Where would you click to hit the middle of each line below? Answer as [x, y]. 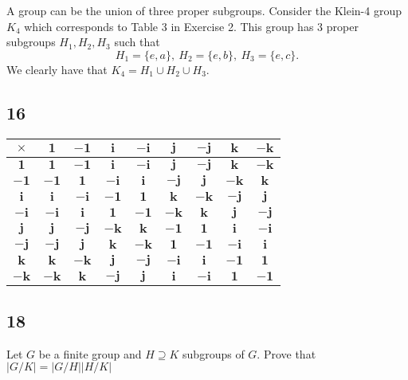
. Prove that [286, 353]
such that [137, 42]
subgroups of [214, 353]
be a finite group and [90, 353]
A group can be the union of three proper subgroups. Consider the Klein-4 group [204, 10]
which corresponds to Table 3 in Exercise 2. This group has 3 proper [191, 26]
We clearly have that [57, 69]
